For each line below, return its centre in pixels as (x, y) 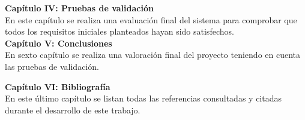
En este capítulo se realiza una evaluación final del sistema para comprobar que (151, 19)
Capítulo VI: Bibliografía (58, 86)
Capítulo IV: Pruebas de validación (79, 8)
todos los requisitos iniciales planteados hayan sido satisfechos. (119, 31)
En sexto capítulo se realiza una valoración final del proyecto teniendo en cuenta (153, 55)
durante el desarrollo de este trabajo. (73, 110)
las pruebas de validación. (52, 66)
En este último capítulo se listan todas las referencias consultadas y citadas (143, 98)
